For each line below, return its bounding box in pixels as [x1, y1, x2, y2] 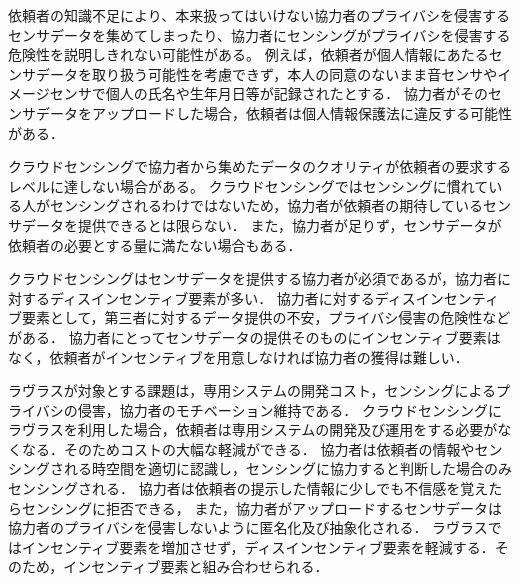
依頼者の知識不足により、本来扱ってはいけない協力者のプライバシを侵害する [8, 5, 510, 25]
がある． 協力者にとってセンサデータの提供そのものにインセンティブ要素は [8, 326, 501, 347]
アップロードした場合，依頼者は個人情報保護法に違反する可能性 [91, 102, 512, 123]
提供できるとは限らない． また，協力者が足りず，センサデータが [77, 214, 502, 235]
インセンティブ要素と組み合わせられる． [63, 556, 329, 577]
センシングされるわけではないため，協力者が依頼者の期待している [49, 195, 483, 216]
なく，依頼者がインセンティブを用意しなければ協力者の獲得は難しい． [8, 346, 469, 367]
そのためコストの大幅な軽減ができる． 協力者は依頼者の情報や [63, 438, 475, 459]
